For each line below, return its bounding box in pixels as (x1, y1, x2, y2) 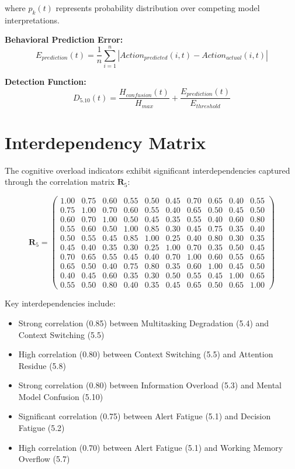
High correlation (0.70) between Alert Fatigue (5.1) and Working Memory (18, 441, 283, 453)
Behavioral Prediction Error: (5, 33, 123, 46)
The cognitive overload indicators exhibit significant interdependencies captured (5, 164, 290, 176)
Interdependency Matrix (5, 130, 206, 154)
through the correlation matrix (5, 175, 115, 188)
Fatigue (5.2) (18, 422, 65, 434)
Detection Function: (5, 75, 86, 88)
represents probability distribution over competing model (55, 2, 260, 13)
